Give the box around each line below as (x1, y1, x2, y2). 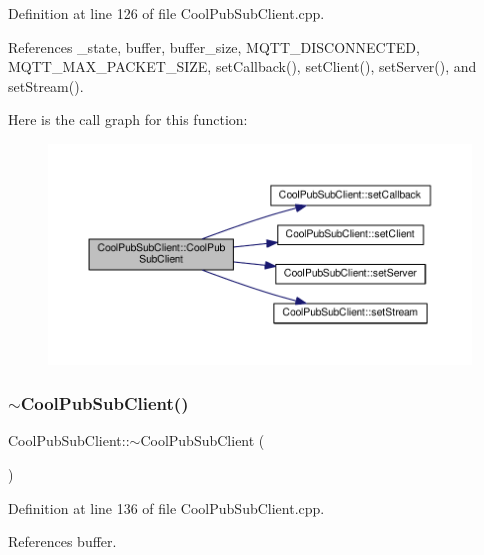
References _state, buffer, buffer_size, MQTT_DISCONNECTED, (8, 36, 420, 57)
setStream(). (8, 75, 84, 96)
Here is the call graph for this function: (8, 109, 248, 130)
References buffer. (8, 531, 117, 552)
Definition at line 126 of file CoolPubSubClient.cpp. (8, 3, 325, 23)
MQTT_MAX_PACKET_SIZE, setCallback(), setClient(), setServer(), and (8, 56, 477, 77)
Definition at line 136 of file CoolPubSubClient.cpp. (8, 497, 325, 518)
